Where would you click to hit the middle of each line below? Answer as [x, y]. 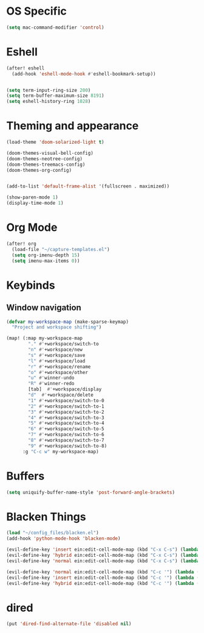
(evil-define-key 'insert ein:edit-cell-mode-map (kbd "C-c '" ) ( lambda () [104, 578]
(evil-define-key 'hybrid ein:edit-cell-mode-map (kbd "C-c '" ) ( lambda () [104, 583]
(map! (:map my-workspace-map [45, 338]
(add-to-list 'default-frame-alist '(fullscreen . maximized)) [88, 186]
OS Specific [36, 11]
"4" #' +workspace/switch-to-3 [66, 418]
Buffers [25, 476]
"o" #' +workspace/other [58, 372]
